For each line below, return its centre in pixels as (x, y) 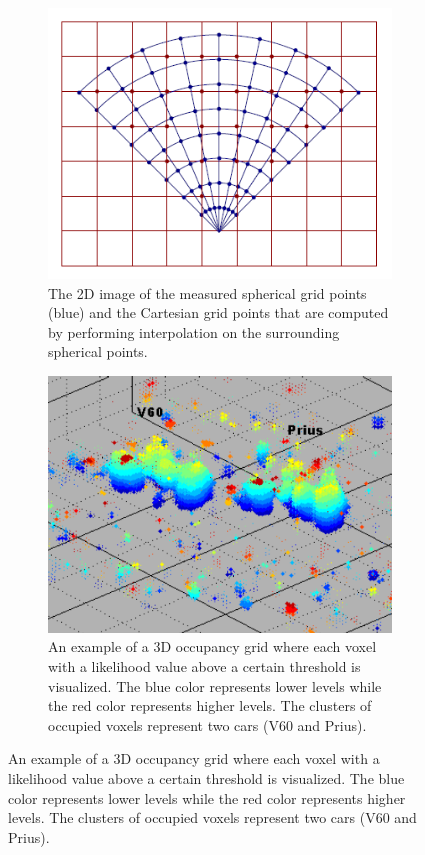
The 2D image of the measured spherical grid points (207, 292)
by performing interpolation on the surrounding (194, 331)
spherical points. (98, 351)
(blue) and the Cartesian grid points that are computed (218, 312)
